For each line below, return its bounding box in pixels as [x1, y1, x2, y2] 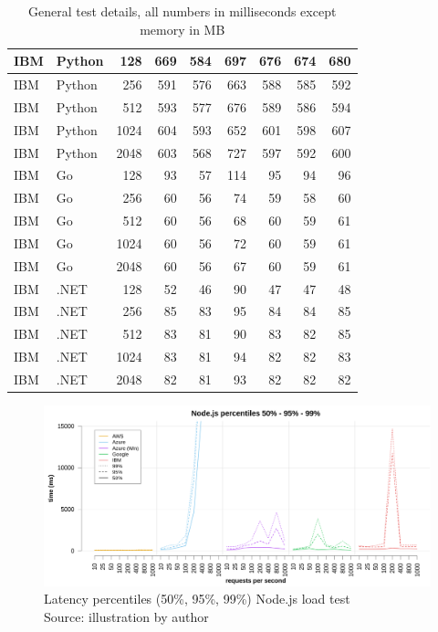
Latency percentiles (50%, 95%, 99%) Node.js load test [44, 589, 350, 608]
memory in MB [140, 19, 225, 38]
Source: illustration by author [44, 606, 209, 626]
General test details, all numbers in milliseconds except [28, 2, 337, 20]
